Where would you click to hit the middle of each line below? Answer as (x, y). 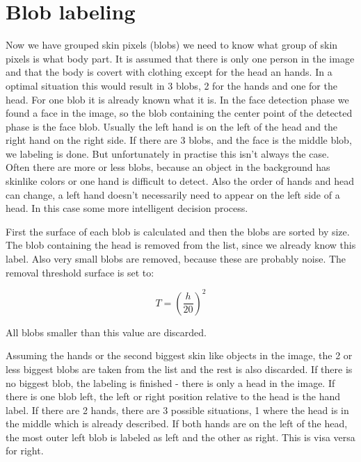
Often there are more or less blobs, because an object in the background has (168, 167)
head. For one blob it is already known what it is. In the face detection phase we (177, 99)
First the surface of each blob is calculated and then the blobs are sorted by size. (178, 231)
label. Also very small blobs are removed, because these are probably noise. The (176, 259)
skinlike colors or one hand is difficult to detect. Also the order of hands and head (180, 181)
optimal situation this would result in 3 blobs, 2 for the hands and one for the (171, 85)
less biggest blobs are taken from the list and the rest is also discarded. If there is (179, 369)
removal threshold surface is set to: (80, 272)
